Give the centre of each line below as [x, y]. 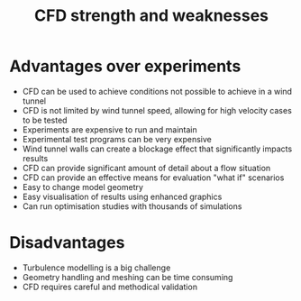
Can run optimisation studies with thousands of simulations [132, 206]
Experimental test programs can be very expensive [117, 139]
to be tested [45, 120]
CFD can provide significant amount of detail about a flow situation [146, 168]
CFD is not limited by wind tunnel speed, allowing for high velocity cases [157, 110]
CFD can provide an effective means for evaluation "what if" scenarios [153, 178]
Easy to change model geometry [83, 187]
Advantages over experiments [125, 66]
